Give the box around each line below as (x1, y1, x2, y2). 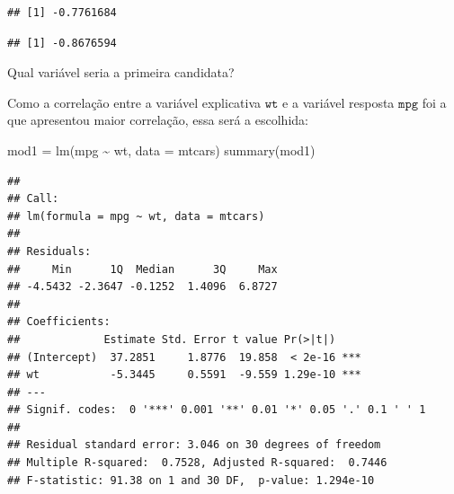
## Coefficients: (7, 315, 111, 329)
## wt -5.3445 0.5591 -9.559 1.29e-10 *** (7, 368, 361, 382)
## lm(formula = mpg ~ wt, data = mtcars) (7, 209, 265, 223)
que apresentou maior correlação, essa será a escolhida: (7, 110, 308, 129)
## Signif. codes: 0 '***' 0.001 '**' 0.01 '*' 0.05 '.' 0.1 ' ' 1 (7, 403, 426, 417)
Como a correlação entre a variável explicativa (7, 93, 262, 111)
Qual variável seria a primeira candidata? (7, 63, 235, 82)
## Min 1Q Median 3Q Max (7, 262, 278, 276)
